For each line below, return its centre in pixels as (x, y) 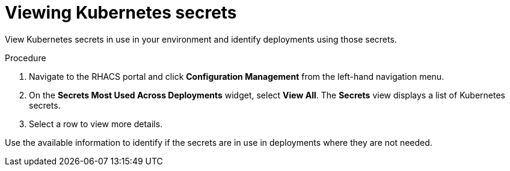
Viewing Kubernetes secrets (121, 13)
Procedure (26, 58)
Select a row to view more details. (96, 124)
